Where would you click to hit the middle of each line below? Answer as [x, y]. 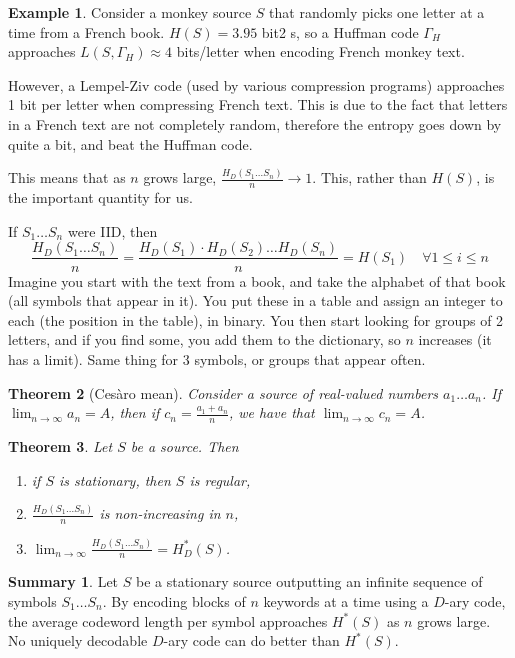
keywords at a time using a [346, 601]
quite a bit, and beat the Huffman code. [130, 143]
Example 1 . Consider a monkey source [130, 12]
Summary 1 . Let [63, 581]
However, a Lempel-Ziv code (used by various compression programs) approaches [256, 84]
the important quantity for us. [100, 197]
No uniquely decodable [78, 640]
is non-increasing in [160, 513]
